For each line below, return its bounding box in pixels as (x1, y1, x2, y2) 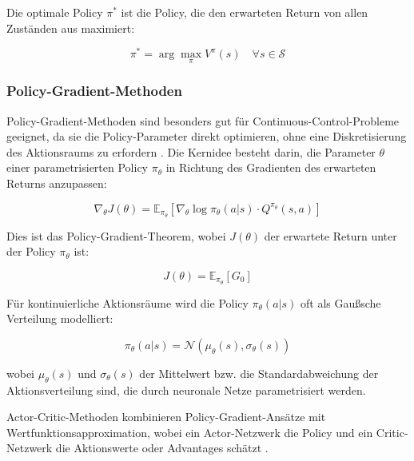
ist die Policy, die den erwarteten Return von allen (121, 4, 368, 20)
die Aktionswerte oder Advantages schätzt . (55, 439, 269, 456)
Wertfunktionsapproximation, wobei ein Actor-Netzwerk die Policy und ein (6, 423, 373, 440)
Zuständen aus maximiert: (6, 19, 135, 36)
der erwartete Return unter (264, 227, 397, 244)
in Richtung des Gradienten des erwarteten (165, 159, 376, 176)
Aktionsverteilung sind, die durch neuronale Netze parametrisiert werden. (6, 381, 366, 398)
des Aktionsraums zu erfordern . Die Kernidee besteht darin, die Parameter (6, 143, 376, 160)
